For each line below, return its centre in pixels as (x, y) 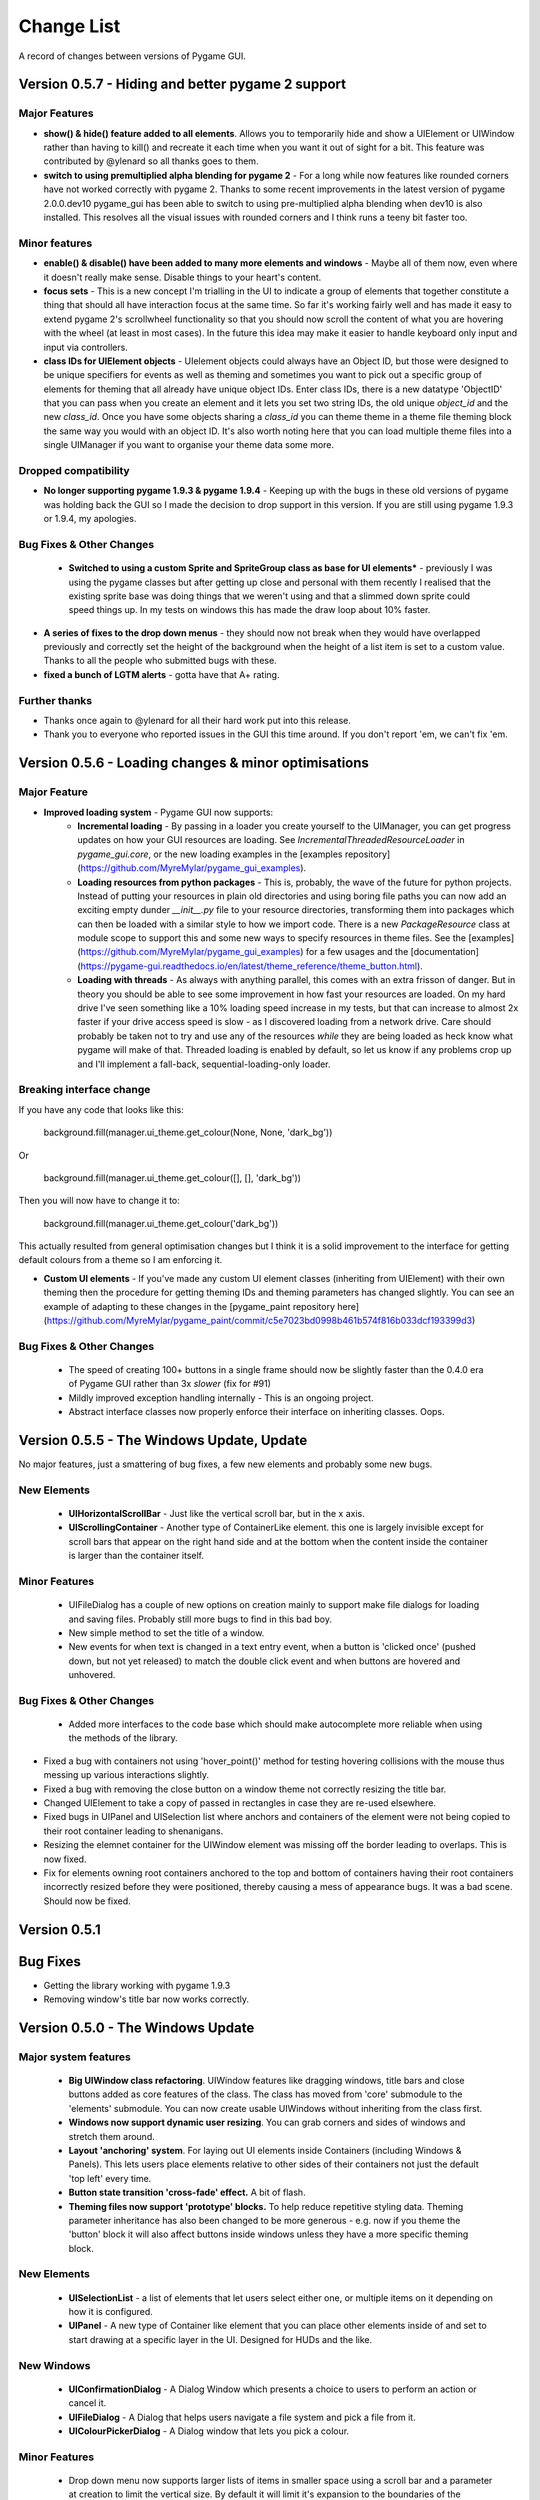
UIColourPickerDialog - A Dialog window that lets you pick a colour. (209, 2431)
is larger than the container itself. (136, 1556)
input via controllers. (86, 347)
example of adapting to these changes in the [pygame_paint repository (189, 1306)
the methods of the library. (123, 1738)
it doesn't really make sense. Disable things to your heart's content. (182, 277)
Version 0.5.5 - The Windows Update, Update (163, 1440)
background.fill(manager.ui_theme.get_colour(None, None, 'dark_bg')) (188, 1132)
